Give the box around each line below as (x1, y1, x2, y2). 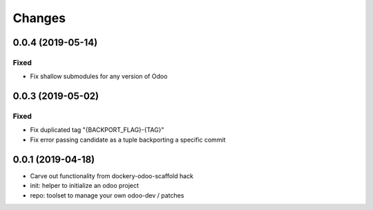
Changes (12, 10, 66, 26)
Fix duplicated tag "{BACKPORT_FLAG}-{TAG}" (30, 126, 164, 134)
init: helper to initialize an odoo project (30, 182, 140, 190)
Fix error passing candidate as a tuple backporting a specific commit (30, 135, 226, 144)
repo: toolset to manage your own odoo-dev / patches (30, 191, 184, 200)
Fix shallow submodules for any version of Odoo (30, 73, 168, 81)
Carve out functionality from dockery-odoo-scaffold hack (30, 171, 193, 180)
